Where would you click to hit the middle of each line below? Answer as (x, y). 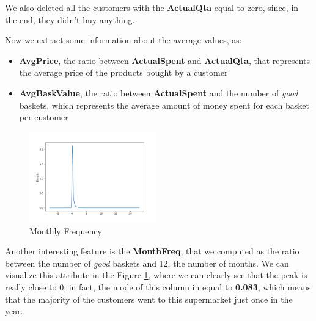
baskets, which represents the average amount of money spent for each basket (164, 105)
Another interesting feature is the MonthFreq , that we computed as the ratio (152, 251)
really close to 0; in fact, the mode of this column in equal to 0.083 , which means (158, 287)
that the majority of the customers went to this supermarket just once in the (149, 299)
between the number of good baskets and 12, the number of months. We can (147, 263)
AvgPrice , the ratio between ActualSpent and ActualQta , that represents (165, 60)
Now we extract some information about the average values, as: (123, 40)
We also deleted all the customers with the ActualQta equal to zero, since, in (152, 7)
